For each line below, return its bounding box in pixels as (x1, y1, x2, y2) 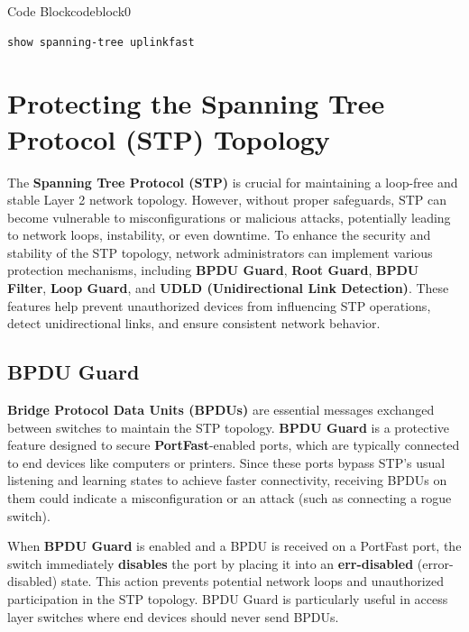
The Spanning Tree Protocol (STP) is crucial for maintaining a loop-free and (7, 172, 458, 191)
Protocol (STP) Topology (7, 120, 330, 157)
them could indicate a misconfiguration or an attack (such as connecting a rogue (7, 489, 452, 508)
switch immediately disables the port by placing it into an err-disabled (7, 554, 414, 572)
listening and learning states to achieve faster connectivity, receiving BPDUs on (7, 471, 447, 490)
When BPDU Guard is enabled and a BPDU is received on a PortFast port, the (7, 536, 462, 555)
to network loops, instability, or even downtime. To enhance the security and (7, 225, 431, 244)
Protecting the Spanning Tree (7, 85, 385, 122)
